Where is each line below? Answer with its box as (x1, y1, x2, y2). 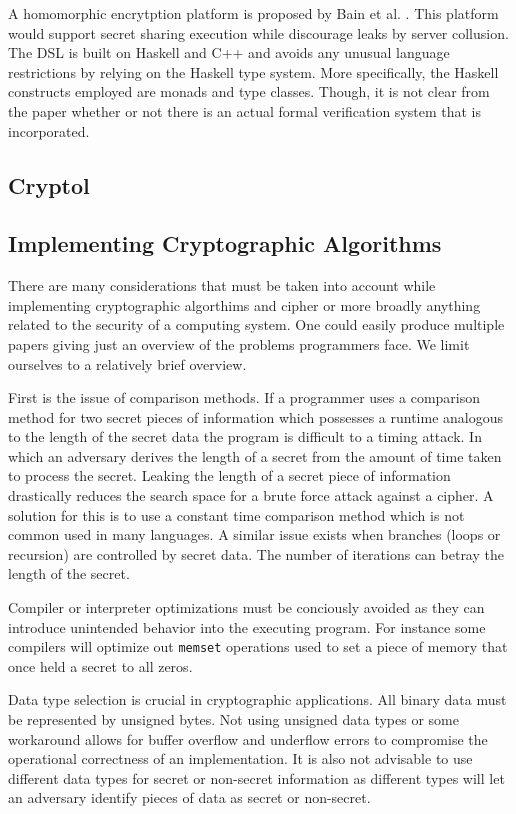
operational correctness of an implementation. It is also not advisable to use (8, 748, 473, 769)
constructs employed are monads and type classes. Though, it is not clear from (8, 81, 490, 102)
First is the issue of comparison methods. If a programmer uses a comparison (8, 387, 481, 408)
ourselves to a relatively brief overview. (8, 353, 247, 374)
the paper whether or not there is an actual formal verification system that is (8, 100, 482, 121)
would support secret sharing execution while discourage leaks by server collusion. (8, 22, 509, 43)
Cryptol (8, 169, 90, 200)
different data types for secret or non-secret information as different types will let (8, 767, 505, 788)
